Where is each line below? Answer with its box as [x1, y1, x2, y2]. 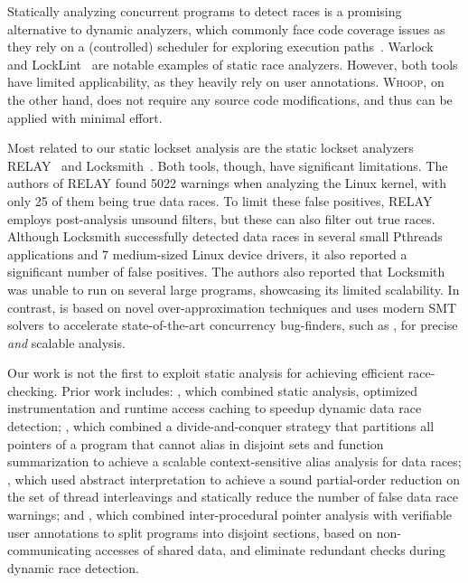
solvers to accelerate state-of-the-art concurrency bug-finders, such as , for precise [7, 315, 458, 334]
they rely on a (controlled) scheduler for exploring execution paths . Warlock [7, 37, 434, 56]
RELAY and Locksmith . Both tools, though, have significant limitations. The [7, 155, 448, 174]
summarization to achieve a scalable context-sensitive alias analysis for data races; [7, 452, 462, 471]
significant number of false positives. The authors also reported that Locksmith [7, 262, 445, 281]
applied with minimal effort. [7, 108, 163, 127]
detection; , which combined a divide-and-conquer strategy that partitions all [7, 417, 435, 436]
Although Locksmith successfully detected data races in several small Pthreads [7, 227, 443, 246]
